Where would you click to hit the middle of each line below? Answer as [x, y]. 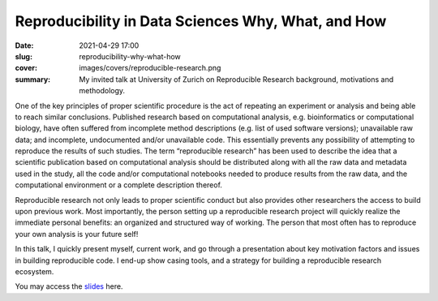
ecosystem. [34, 271]
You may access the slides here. [69, 286]
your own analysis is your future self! [77, 234]
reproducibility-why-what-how [130, 56]
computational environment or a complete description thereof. [119, 185]
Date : [24, 45]
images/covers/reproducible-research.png [150, 68]
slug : [24, 56]
